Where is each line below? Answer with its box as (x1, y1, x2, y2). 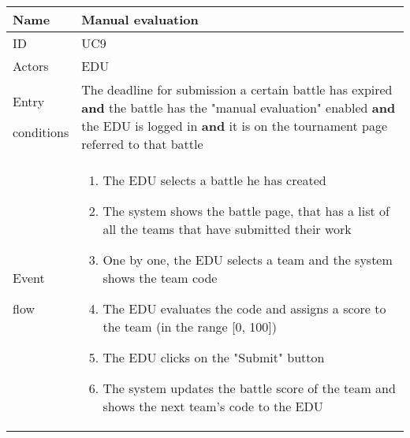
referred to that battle (81, 135, 203, 153)
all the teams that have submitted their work (102, 220, 352, 238)
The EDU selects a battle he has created (102, 171, 326, 189)
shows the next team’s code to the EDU (102, 397, 323, 415)
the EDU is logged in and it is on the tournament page (81, 117, 388, 135)
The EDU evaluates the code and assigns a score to (102, 299, 386, 317)
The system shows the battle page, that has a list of (102, 202, 389, 220)
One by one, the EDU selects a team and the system (102, 251, 393, 269)
